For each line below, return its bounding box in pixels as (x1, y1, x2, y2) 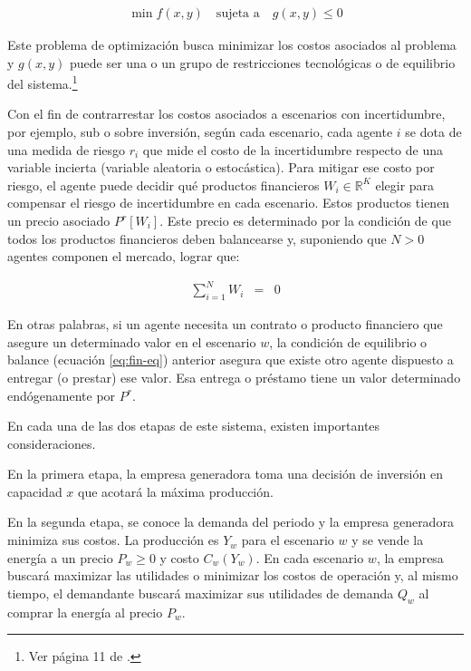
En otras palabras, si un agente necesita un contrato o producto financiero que (7, 315, 443, 334)
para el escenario (241, 530, 334, 549)
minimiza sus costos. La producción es (7, 530, 219, 549)
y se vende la (351, 530, 424, 549)
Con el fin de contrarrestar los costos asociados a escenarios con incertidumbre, (7, 104, 446, 123)
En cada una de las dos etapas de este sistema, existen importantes (7, 416, 380, 435)
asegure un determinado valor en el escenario (7, 332, 256, 351)
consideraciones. (7, 433, 96, 452)
